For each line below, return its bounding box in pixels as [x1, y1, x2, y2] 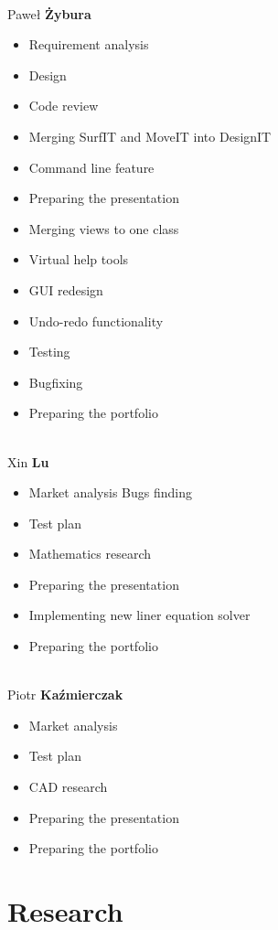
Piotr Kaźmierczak [7, 685, 123, 704]
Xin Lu [7, 452, 49, 471]
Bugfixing [28, 372, 83, 391]
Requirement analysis [28, 35, 149, 54]
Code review [28, 96, 99, 115]
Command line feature [28, 157, 155, 176]
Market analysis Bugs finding [28, 483, 193, 502]
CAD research [28, 777, 108, 796]
